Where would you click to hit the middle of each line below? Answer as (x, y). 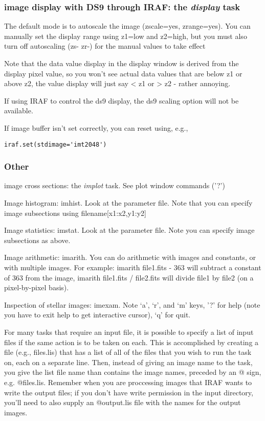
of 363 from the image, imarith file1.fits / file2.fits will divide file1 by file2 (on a (129, 277)
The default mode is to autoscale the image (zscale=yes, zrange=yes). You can (127, 26)
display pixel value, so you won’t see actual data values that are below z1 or (123, 73)
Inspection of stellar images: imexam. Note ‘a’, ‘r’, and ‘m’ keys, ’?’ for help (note (132, 304)
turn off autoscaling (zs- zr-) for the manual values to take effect (105, 46)
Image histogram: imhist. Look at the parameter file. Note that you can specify (128, 203)
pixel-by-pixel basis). (37, 287)
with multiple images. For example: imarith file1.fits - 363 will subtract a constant (133, 267)
